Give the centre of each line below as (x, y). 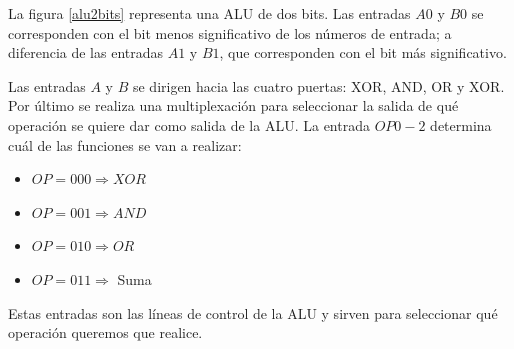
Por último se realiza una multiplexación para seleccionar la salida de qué (233, 105)
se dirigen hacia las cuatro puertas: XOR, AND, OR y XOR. (318, 85)
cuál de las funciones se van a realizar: (125, 144)
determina (461, 124)
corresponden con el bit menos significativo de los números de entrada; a (230, 32)
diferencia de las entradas (86, 52)
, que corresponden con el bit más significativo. (363, 52)
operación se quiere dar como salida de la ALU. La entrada (189, 124)
